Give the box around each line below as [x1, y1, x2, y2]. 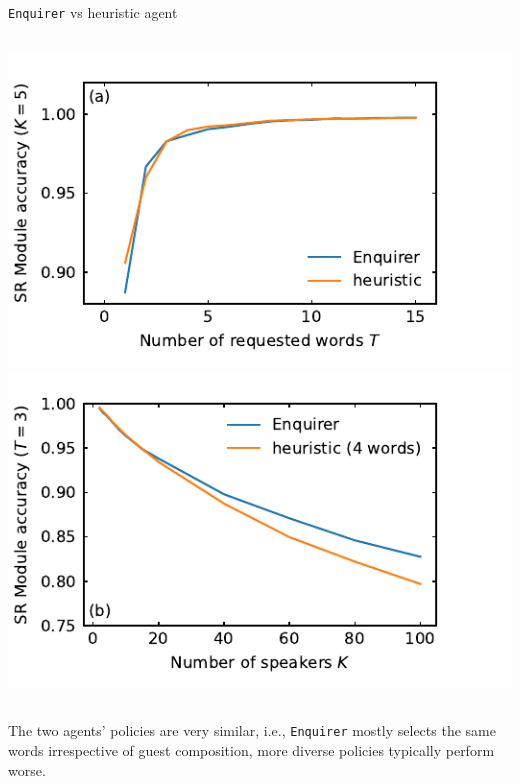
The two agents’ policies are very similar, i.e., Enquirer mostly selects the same [8, 720, 496, 741]
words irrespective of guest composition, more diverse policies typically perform [8, 740, 495, 761]
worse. [8, 759, 46, 780]
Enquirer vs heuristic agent [8, 2, 178, 22]
